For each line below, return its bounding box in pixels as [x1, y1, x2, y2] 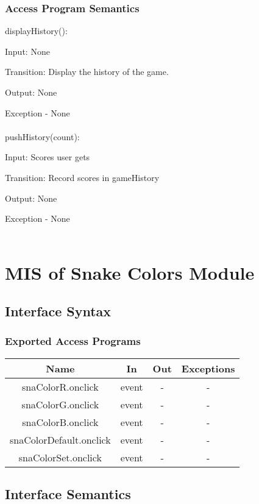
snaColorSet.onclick [18, 450, 102, 464]
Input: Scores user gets [5, 151, 90, 163]
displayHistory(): [5, 24, 68, 37]
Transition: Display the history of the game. [5, 65, 169, 78]
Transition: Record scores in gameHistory [5, 171, 160, 183]
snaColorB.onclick [22, 414, 99, 429]
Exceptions [181, 361, 235, 375]
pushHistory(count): [5, 130, 80, 143]
